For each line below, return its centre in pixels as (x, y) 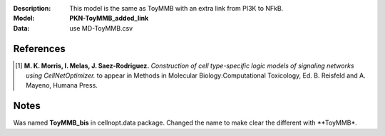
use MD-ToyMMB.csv (101, 28)
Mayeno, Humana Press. (62, 85)
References (39, 49)
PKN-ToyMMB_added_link (109, 19)
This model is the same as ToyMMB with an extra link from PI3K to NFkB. (176, 8)
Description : (32, 8)
